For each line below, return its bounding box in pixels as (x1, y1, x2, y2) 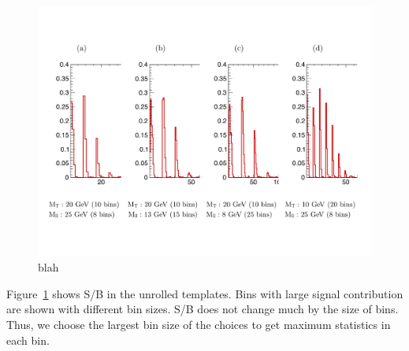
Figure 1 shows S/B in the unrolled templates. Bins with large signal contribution (6, 285, 403, 301)
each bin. (6, 331, 50, 348)
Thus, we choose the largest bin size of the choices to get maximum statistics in (6, 316, 391, 332)
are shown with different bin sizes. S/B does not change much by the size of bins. (6, 301, 399, 317)
